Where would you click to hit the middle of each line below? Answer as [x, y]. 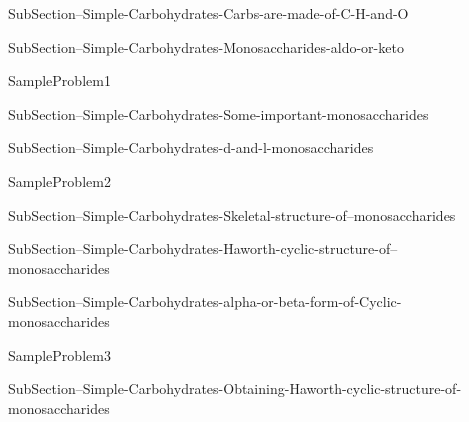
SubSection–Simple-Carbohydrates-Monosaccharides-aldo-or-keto [206, 46]
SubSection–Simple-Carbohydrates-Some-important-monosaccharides [218, 113]
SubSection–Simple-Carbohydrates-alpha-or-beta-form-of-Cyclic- [205, 301]
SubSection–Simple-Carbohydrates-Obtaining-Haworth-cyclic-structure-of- [235, 388]
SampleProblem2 [59, 180]
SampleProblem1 [59, 80]
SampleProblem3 [59, 354]
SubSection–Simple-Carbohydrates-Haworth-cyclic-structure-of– [203, 248]
